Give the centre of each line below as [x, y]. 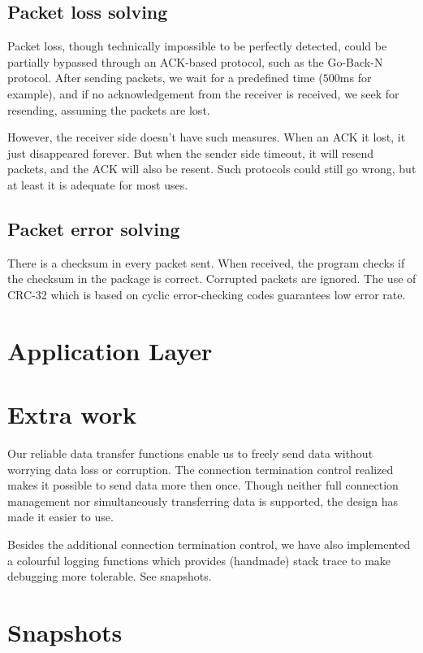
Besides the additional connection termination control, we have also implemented [209, 544]
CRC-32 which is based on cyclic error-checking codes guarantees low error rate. [207, 294]
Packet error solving [94, 228]
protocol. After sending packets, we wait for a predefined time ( [165, 78]
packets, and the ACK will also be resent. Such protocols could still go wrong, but [212, 169]
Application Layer [110, 350]
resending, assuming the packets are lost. [109, 109]
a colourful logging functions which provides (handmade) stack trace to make [199, 560]
